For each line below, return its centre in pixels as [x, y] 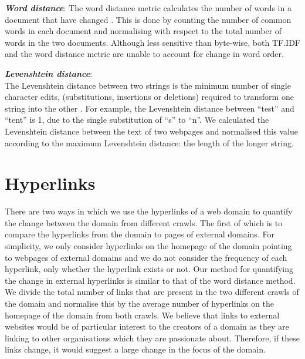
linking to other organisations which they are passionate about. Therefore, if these [152, 338]
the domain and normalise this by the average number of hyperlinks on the [139, 303]
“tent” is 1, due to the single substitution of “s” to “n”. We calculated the [137, 120]
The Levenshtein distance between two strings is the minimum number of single [148, 85]
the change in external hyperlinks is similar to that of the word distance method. [150, 280]
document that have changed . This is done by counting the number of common [148, 19]
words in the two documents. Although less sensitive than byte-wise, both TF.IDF [152, 42]
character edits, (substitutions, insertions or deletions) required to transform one [149, 97]
